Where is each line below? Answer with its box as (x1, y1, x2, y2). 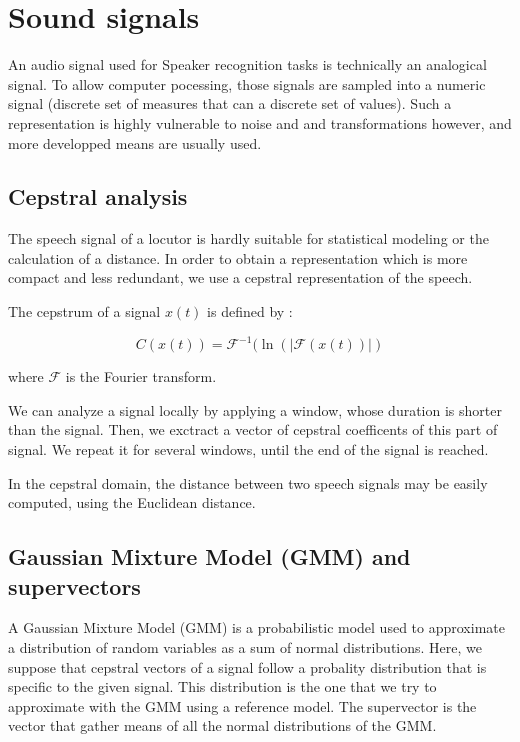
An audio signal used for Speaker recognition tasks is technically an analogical (8, 54, 487, 75)
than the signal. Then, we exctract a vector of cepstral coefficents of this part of (8, 419, 498, 440)
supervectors (8, 570, 141, 601)
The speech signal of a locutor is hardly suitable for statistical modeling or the (8, 228, 489, 249)
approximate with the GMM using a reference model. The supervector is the (8, 695, 477, 716)
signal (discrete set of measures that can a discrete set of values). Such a (8, 93, 452, 114)
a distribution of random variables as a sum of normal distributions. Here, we (8, 636, 482, 657)
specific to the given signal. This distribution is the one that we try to (8, 676, 437, 697)
